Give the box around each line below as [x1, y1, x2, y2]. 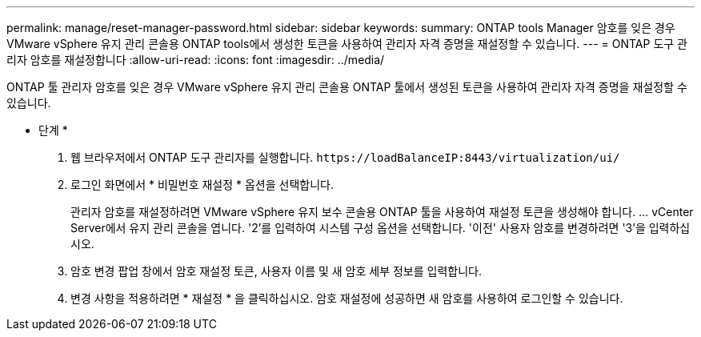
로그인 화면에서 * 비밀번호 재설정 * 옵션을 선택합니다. [70, 178, 334, 191]
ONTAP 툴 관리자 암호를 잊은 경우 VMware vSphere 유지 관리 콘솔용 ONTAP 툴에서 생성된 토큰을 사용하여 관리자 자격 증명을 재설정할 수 [6, 80, 687, 94]
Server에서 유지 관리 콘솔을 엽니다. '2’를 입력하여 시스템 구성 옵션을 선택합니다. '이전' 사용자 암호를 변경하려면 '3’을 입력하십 [70, 221, 691, 235]
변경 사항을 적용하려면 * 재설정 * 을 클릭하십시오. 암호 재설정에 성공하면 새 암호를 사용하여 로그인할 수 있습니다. [70, 291, 623, 305]
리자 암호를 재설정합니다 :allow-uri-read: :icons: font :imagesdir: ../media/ [6, 53, 385, 66]
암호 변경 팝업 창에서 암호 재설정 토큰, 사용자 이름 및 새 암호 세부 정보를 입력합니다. [70, 264, 482, 278]
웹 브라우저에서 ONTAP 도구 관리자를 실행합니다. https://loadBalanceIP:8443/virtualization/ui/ [70, 150, 620, 164]
